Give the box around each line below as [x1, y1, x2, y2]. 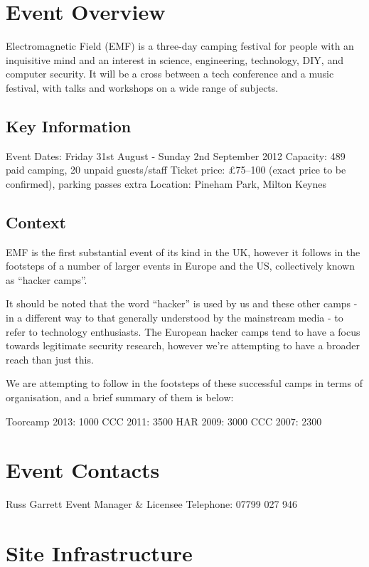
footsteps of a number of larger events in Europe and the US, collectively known [6, 258, 355, 273]
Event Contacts [6, 455, 160, 484]
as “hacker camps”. [6, 272, 87, 287]
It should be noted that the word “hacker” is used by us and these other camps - [6, 296, 358, 311]
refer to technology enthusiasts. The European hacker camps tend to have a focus [6, 324, 360, 339]
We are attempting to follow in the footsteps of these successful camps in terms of [6, 376, 363, 391]
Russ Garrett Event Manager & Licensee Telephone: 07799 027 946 [6, 497, 298, 512]
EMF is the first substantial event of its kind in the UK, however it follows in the [6, 244, 360, 259]
